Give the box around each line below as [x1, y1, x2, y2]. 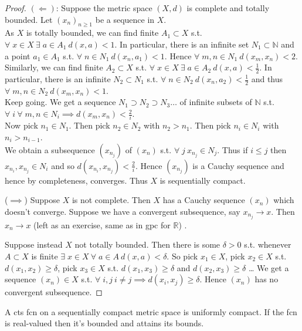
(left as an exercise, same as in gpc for [33, 218, 171, 231]
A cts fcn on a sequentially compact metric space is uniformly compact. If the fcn [5, 305, 297, 318]
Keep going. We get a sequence [5, 96, 116, 108]
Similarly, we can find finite [5, 61, 103, 73]
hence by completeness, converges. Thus [5, 174, 148, 186]
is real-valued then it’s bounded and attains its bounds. [5, 317, 204, 329]
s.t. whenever [244, 238, 291, 251]
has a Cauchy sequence [162, 194, 245, 206]
